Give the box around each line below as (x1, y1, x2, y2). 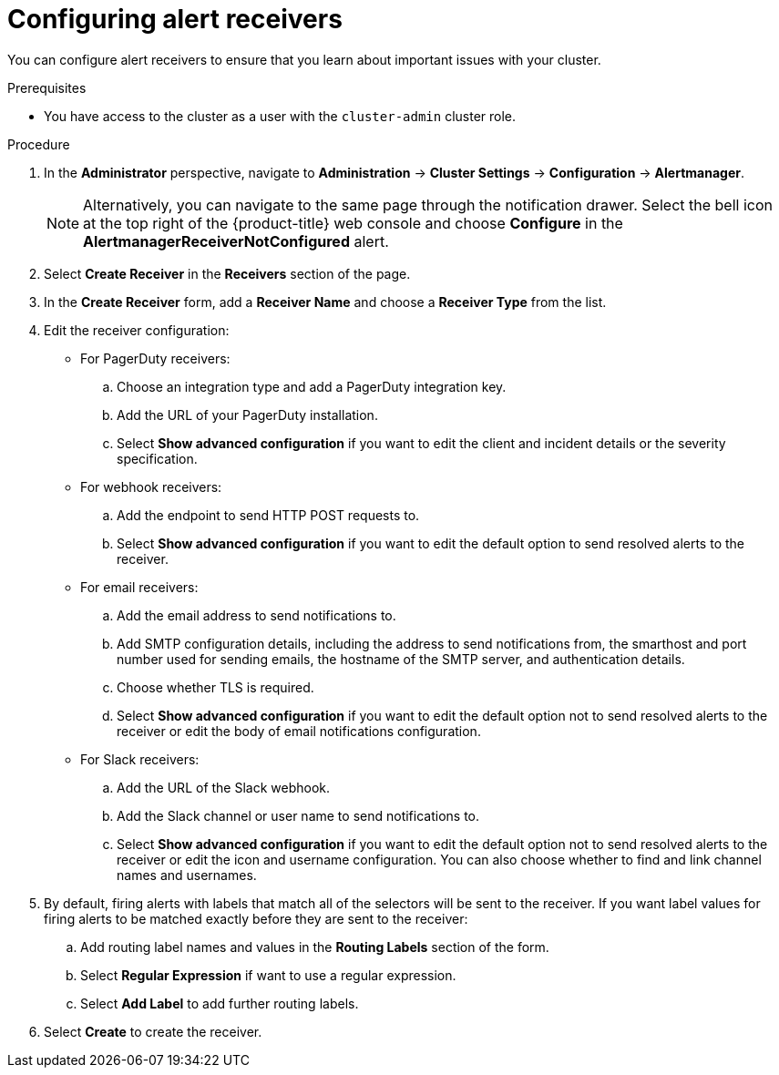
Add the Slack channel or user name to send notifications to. (117, 807, 480, 824)
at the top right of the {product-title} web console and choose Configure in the (83, 213, 623, 232)
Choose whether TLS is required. (117, 679, 314, 695)
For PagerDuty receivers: (80, 350, 231, 366)
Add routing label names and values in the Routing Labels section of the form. (80, 938, 549, 955)
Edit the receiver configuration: (44, 322, 230, 338)
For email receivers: (80, 578, 199, 595)
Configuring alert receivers (7, 4, 343, 35)
